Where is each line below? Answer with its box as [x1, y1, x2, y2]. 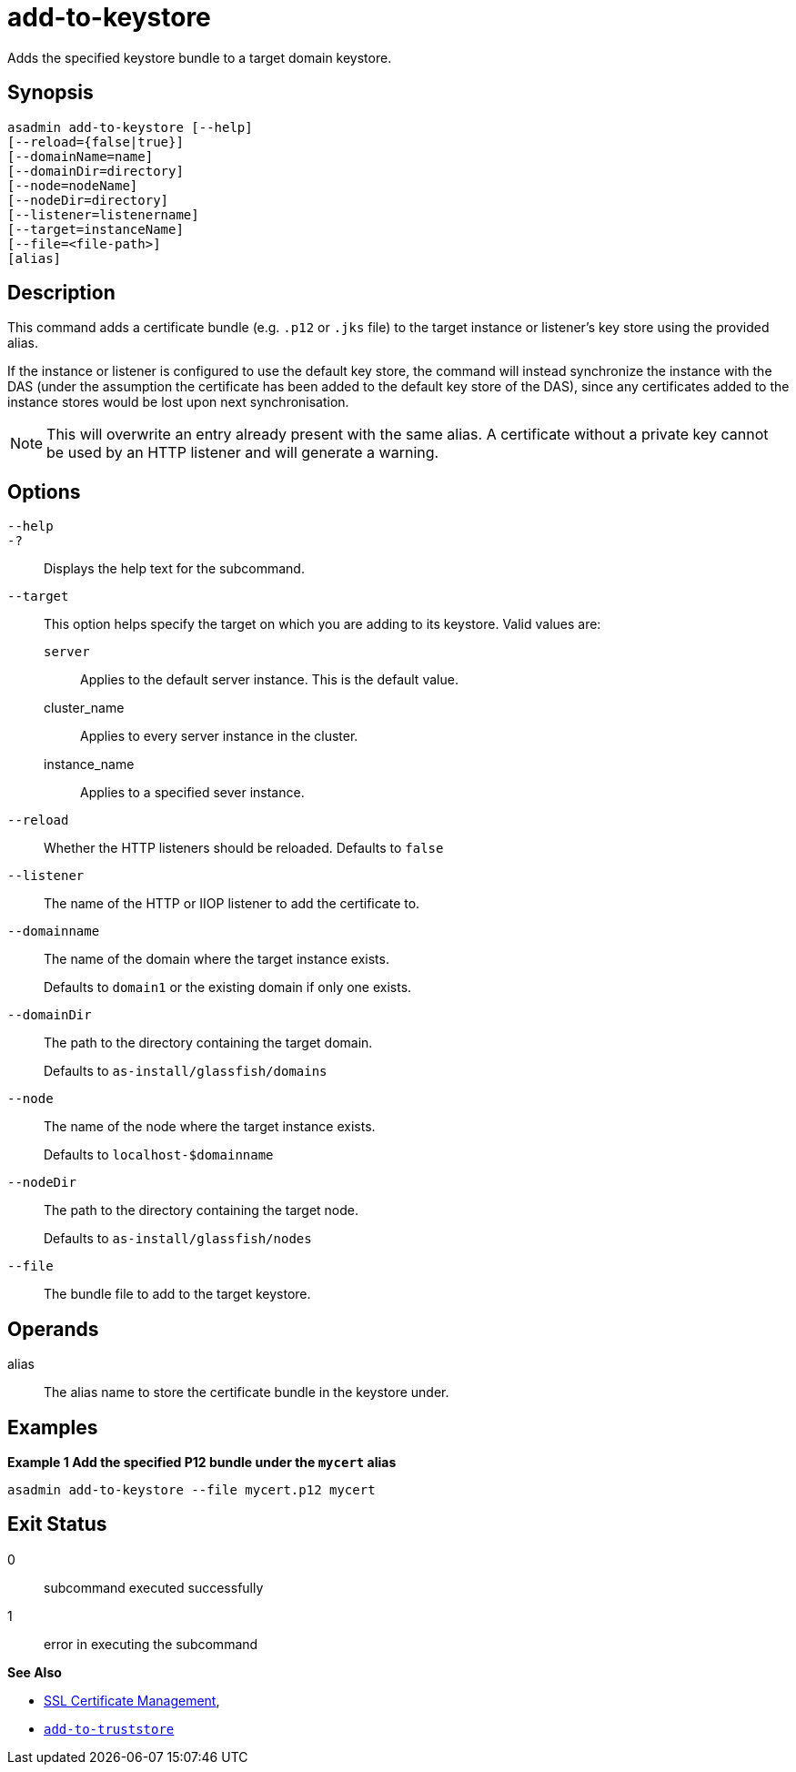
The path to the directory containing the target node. [44, 1202, 359, 1219]
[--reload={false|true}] [7, 134, 184, 149]
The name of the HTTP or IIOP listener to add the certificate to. [44, 896, 420, 912]
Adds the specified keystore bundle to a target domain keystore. [7, 49, 392, 66]
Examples [7, 1415, 98, 1439]
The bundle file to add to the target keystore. [44, 1286, 311, 1302]
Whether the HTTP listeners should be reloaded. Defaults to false [44, 840, 444, 856]
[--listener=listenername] [7, 207, 199, 222]
